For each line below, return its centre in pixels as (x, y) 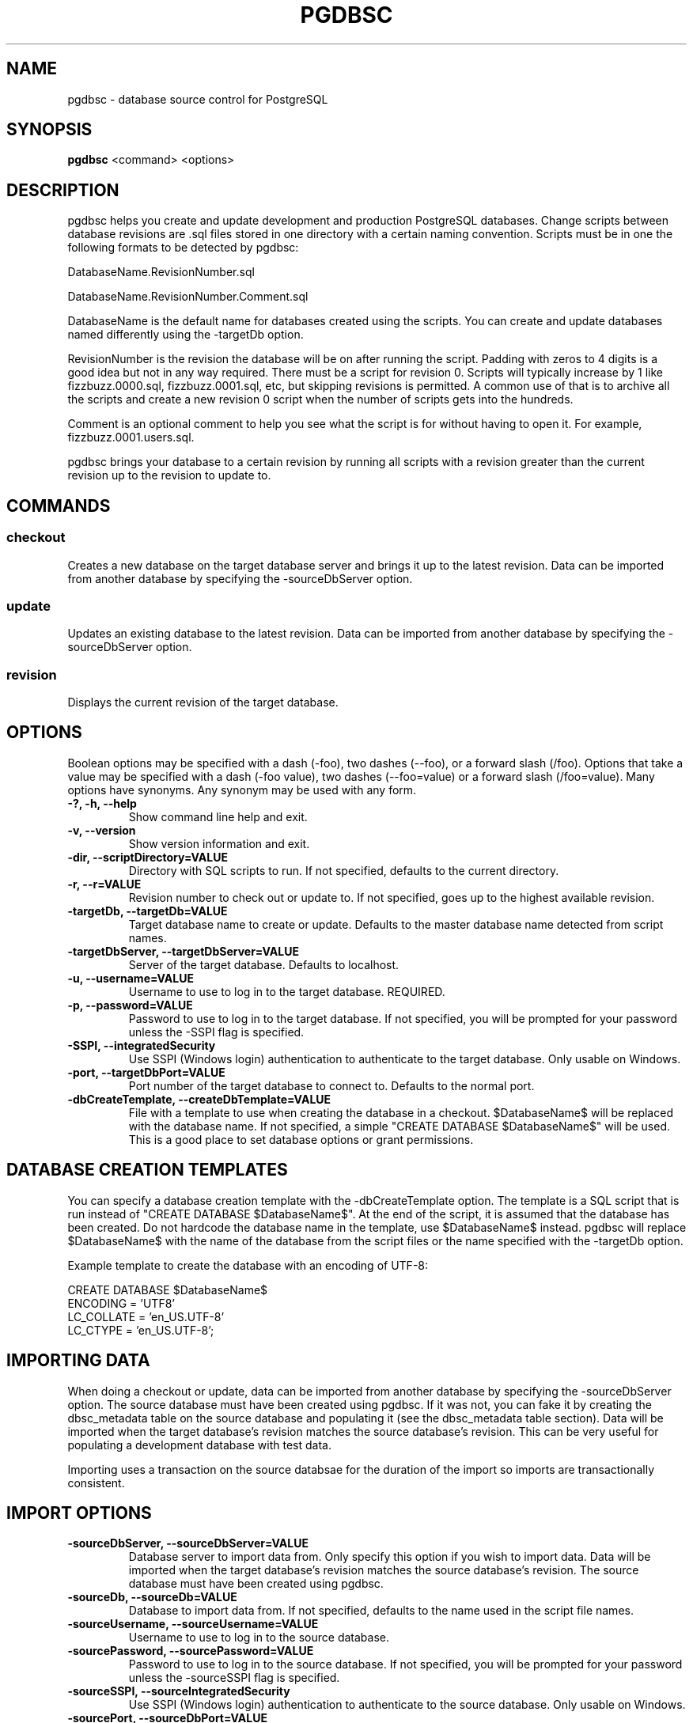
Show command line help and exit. (218, 816)
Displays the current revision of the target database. (203, 702)
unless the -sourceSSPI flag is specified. (234, 1678)
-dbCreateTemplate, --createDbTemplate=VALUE (199, 1099)
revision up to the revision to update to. (169, 475)
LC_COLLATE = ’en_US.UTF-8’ (146, 1316)
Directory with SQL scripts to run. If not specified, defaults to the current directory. (344, 870)
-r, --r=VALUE (104, 884)
